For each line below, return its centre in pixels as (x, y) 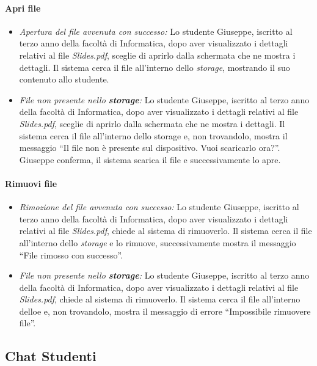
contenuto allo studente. (64, 79)
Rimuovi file (31, 183)
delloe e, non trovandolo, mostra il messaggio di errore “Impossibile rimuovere (165, 311)
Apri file (23, 8)
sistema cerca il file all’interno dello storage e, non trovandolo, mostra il (153, 135)
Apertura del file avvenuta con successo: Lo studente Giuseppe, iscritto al (156, 31)
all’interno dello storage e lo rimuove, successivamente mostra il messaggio (158, 242)
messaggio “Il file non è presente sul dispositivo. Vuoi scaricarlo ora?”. (150, 148)
